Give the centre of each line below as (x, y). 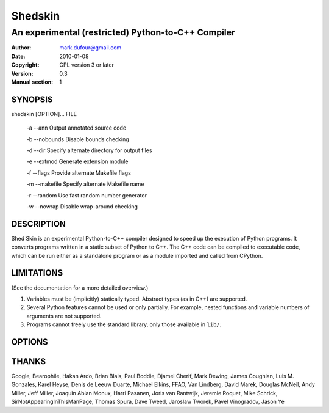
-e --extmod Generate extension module (77, 161)
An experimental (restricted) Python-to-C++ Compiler (123, 32)
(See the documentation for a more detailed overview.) (80, 288)
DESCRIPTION (39, 224)
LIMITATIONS (37, 273)
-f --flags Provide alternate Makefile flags (79, 173)
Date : (18, 56)
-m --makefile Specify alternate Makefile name (85, 184)
